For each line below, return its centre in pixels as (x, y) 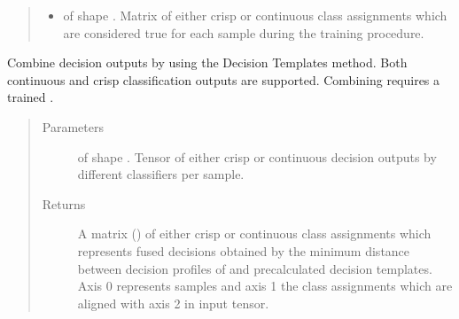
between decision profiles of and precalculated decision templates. (255, 268)
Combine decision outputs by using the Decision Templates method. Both (207, 62)
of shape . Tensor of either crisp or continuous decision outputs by (257, 156)
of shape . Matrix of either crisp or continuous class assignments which (255, 15)
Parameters (73, 126)
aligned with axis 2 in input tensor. (173, 303)
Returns (64, 203)
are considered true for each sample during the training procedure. (244, 32)
